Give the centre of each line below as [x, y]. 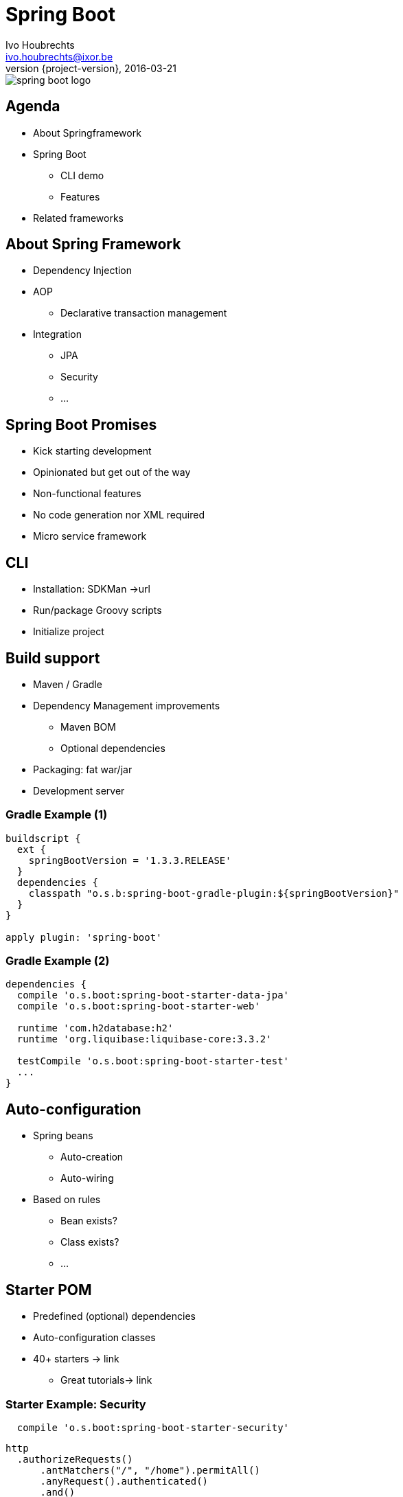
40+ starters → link [76, 1359]
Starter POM [49, 1290]
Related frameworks [78, 218]
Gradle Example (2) [58, 961]
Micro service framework [90, 536]
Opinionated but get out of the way [112, 472]
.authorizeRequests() [75, 1459]
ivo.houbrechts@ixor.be [59, 56]
